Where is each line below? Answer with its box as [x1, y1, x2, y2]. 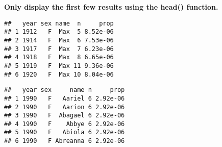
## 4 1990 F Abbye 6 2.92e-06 [4, 120, 125, 128]
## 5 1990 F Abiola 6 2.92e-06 [4, 129, 125, 136]
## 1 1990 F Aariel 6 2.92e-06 [4, 94, 125, 102]
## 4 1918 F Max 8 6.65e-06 [4, 54, 114, 61]
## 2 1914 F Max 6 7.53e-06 [4, 36, 114, 44]
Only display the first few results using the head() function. [4, 2, 218, 12]
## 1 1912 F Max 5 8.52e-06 [4, 28, 114, 36]
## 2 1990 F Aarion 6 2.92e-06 [4, 103, 125, 111]
